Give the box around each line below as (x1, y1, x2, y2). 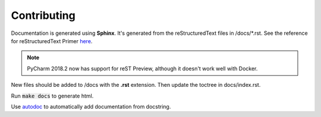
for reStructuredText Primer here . (11, 37, 93, 44)
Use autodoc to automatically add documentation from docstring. (11, 103, 171, 110)
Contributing (11, 9, 75, 22)
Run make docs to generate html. (11, 92, 94, 99)
